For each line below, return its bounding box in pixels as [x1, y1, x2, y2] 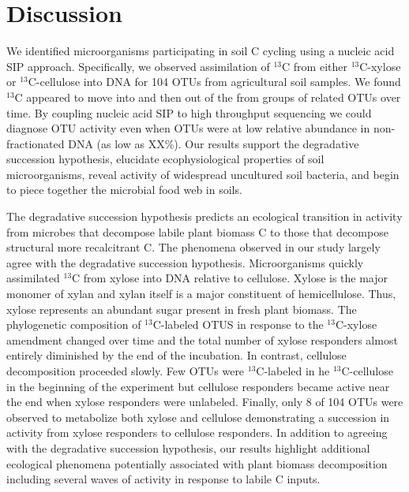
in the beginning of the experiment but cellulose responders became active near [6, 378, 390, 394]
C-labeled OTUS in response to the [152, 316, 324, 333]
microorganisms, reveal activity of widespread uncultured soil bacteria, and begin [6, 166, 400, 182]
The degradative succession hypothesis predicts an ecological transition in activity [6, 208, 403, 225]
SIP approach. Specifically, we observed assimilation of [6, 58, 270, 74]
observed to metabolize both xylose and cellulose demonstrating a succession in [6, 408, 390, 425]
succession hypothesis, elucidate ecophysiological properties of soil [6, 151, 325, 167]
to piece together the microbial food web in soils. [6, 181, 242, 198]
